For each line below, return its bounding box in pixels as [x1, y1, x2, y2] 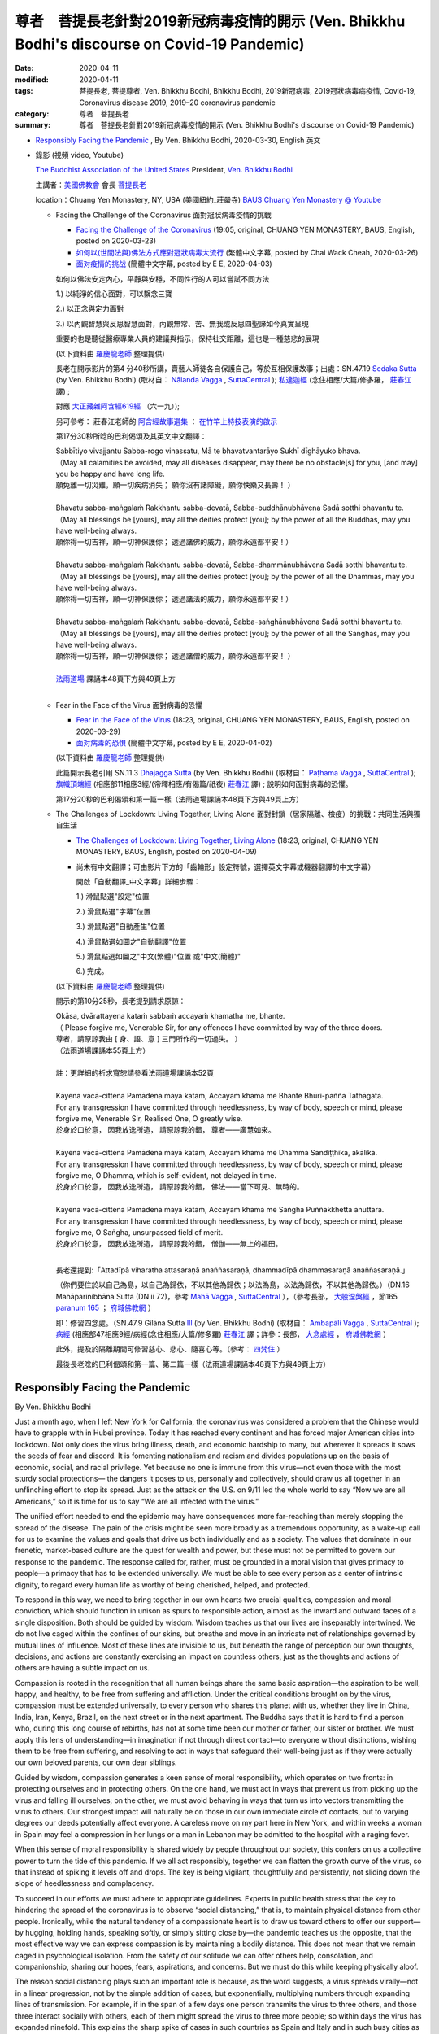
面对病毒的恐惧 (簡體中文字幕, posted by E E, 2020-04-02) [76, 738, 272, 748]
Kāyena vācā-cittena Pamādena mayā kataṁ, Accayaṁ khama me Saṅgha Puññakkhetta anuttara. [55, 1205, 385, 1215]
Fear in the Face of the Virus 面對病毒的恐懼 [55, 700, 202, 709]
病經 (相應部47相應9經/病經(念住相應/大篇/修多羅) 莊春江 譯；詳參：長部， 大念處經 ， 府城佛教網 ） [55, 1329, 390, 1339]
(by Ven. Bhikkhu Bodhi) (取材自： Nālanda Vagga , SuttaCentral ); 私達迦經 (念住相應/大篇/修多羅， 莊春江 [55, 375, 412, 385]
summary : [15, 120, 51, 130]
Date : [15, 63, 34, 73]
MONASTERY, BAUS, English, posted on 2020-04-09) [76, 847, 258, 857]
